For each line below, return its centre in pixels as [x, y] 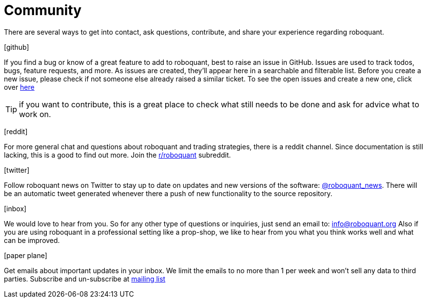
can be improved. [32, 240]
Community [43, 10]
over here [19, 87]
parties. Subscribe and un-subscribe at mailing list [85, 279]
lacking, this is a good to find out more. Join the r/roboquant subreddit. [117, 155]
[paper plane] [26, 255]
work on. [35, 114]
